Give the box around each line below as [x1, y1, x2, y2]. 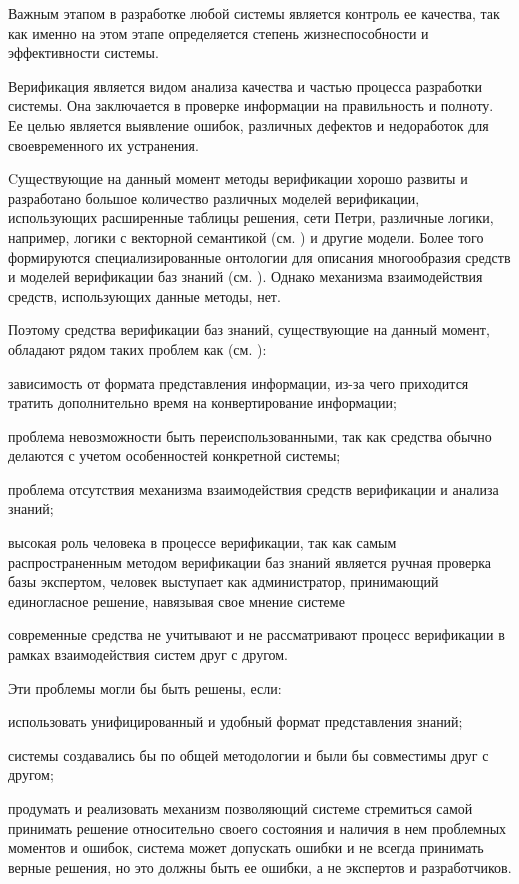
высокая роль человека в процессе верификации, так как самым [8, 532, 397, 553]
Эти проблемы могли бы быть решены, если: [8, 677, 282, 698]
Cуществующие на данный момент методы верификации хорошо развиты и [8, 168, 468, 189]
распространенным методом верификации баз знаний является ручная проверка [8, 551, 492, 572]
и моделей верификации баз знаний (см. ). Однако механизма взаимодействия [8, 266, 483, 287]
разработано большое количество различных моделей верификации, [8, 187, 420, 208]
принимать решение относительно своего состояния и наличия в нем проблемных [8, 817, 507, 838]
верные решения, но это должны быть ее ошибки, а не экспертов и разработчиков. [8, 856, 512, 877]
